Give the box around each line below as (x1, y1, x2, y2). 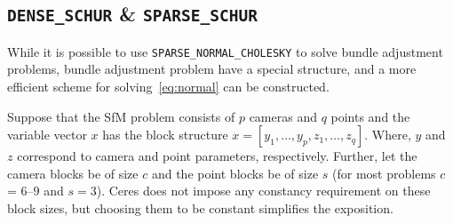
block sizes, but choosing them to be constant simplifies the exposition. (7, 199, 393, 217)
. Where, (364, 125, 411, 144)
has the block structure (102, 125, 228, 144)
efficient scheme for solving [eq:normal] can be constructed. (7, 77, 330, 96)
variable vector (7, 125, 87, 144)
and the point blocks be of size (151, 163, 319, 182)
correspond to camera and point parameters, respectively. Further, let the (17, 147, 417, 165)
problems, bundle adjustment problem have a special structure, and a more (7, 60, 417, 78)
